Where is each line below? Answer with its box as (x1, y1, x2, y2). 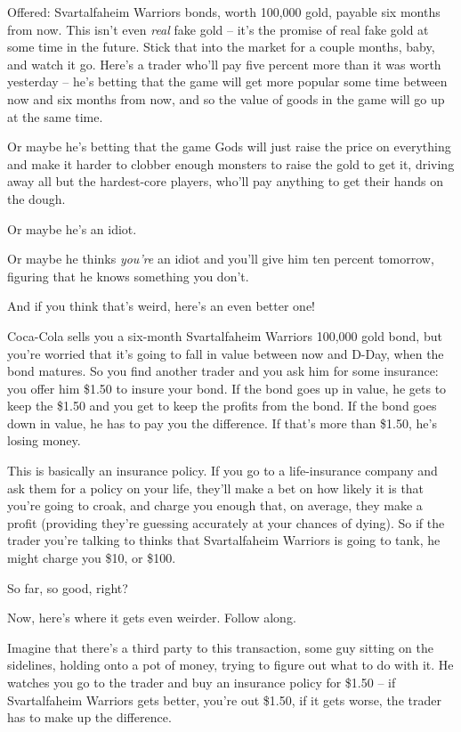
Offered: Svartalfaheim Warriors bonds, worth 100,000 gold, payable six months (7, 3, 441, 20)
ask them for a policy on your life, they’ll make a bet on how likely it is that (7, 478, 425, 497)
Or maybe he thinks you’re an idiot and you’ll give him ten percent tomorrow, (7, 249, 434, 268)
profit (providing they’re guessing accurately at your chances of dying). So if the (7, 513, 445, 532)
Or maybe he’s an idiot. (7, 219, 137, 238)
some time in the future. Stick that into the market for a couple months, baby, (7, 37, 435, 56)
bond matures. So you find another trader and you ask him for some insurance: (7, 362, 439, 380)
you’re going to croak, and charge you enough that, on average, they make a (7, 496, 423, 515)
